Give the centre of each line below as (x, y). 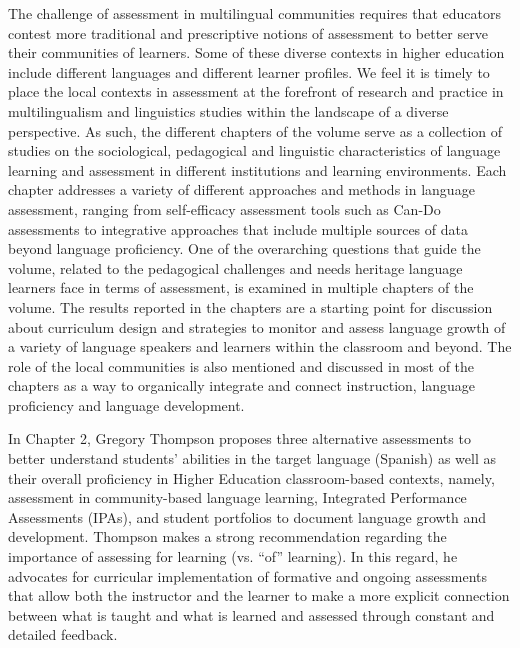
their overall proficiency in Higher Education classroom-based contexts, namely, (251, 477)
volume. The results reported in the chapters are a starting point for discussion (250, 306)
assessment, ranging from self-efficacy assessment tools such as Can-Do (224, 208)
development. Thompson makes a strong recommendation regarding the (227, 536)
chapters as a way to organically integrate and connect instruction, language (242, 385)
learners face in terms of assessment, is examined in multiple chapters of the (241, 287)
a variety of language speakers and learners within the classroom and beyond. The (260, 346)
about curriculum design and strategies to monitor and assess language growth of (257, 326)
